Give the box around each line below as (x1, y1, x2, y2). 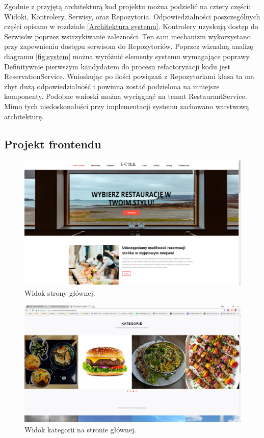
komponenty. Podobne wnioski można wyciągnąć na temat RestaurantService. (4, 91, 247, 101)
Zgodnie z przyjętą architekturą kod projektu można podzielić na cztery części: (4, 1, 251, 11)
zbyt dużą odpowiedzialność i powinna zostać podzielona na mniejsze (4, 81, 220, 91)
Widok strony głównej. (24, 287, 95, 298)
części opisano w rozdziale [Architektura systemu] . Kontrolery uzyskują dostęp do (4, 21, 258, 32)
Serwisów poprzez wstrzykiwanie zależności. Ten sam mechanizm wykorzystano (4, 31, 251, 41)
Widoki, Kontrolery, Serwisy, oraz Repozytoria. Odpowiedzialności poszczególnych (4, 11, 260, 21)
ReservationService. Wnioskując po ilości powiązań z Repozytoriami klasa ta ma (4, 71, 254, 82)
